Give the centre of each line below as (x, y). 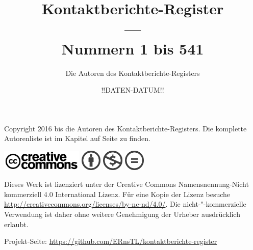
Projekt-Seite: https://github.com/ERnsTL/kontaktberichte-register (111, 241)
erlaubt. (16, 224)
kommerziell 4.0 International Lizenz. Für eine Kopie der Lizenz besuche (117, 194)
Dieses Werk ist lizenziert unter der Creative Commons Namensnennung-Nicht (127, 184)
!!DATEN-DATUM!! (133, 90)
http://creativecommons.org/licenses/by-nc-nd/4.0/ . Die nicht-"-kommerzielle (125, 204)
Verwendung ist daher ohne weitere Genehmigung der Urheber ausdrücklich (122, 214)
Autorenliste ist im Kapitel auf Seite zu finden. (77, 138)
